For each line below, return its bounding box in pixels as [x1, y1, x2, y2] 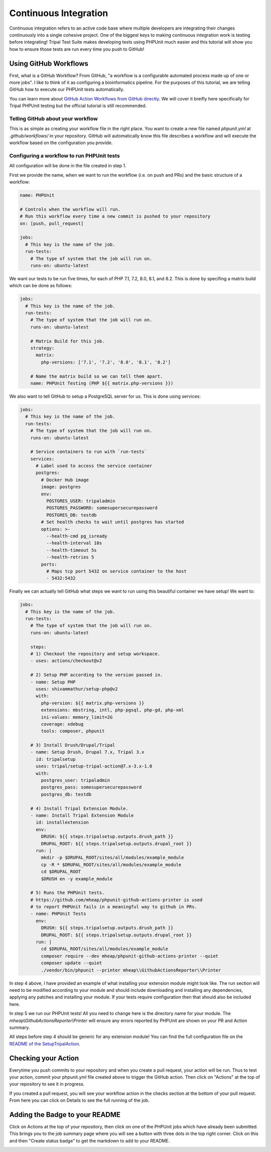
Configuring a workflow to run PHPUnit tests [9, 152, 120, 159]
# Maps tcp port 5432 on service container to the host [46, 568, 187, 574]
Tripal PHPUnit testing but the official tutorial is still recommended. [9, 103, 147, 109]
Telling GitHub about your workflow [9, 115, 98, 122]
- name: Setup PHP [30, 679, 76, 685]
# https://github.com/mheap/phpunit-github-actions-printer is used [30, 897, 203, 902]
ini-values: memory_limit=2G [41, 714, 113, 720]
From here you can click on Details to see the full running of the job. [9, 1097, 150, 1103]
